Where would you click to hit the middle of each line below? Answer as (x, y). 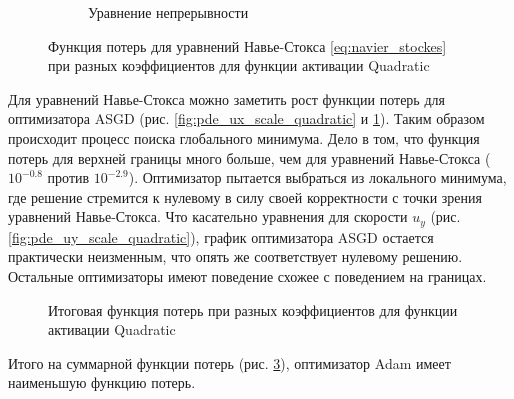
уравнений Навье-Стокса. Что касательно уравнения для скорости (208, 216)
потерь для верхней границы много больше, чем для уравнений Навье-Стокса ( (249, 157)
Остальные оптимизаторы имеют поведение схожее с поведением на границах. (247, 275)
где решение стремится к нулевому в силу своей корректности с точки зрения (245, 196)
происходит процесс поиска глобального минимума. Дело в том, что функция (244, 137)
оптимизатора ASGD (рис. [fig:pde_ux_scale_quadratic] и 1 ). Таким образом (246, 118)
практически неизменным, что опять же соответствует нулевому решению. (235, 256)
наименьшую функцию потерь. (102, 382)
